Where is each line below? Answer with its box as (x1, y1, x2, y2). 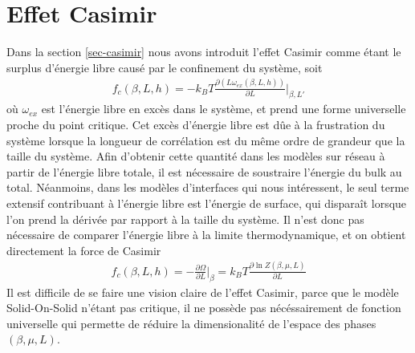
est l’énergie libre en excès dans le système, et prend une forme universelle (41, 100, 406, 117)
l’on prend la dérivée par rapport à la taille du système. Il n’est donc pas (6, 210, 364, 227)
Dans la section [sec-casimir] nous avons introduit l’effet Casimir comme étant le (6, 43, 401, 60)
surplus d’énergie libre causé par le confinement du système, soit (6, 59, 323, 75)
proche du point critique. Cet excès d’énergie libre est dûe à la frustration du (6, 116, 385, 133)
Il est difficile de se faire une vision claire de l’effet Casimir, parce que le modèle (6, 283, 399, 300)
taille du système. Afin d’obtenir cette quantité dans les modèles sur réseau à (6, 148, 385, 164)
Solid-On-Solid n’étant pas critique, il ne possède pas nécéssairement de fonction (6, 299, 401, 316)
